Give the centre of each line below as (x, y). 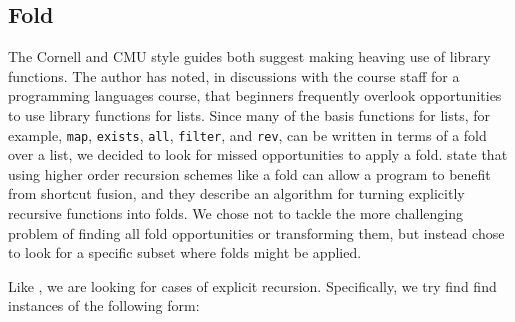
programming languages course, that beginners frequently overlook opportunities (255, 95)
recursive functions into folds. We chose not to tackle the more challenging (236, 213)
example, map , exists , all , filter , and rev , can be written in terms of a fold (247, 134)
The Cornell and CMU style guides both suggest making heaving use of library (249, 56)
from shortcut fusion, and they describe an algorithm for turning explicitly (236, 193)
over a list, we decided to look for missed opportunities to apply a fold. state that (258, 154)
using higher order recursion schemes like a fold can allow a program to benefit (249, 173)
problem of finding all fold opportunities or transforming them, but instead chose (256, 232)
